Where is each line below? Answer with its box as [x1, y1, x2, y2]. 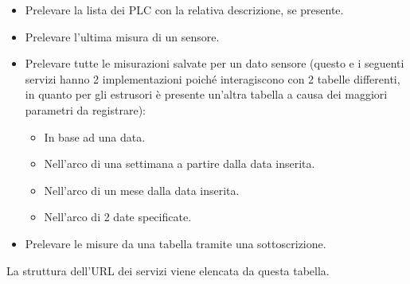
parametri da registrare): [25, 101, 146, 118]
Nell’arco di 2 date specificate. [44, 208, 192, 225]
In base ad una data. [44, 128, 146, 145]
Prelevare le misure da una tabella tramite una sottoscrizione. [25, 235, 326, 251]
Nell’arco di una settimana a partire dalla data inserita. [44, 155, 315, 172]
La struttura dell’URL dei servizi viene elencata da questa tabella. [6, 262, 330, 278]
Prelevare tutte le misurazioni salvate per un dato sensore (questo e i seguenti [25, 55, 404, 72]
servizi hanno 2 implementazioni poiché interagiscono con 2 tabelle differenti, [25, 70, 400, 87]
